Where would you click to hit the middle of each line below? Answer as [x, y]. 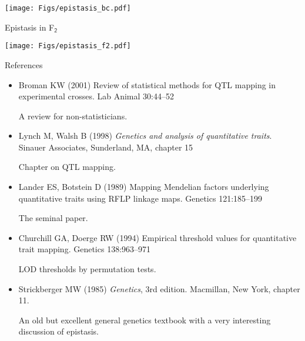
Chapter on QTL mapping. [67, 167]
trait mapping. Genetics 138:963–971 [85, 249]
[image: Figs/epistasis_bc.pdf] [68, 8]
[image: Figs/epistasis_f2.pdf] [68, 46]
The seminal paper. [53, 218]
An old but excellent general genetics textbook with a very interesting [145, 320]
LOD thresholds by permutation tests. [87, 269]
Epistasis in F [30, 27]
